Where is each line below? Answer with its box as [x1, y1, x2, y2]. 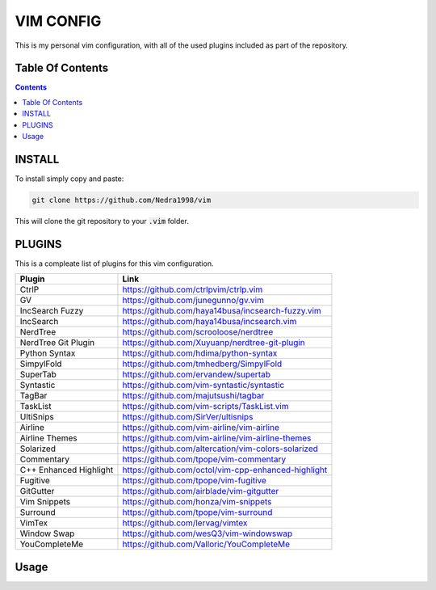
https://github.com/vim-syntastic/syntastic [122, 380, 285, 391]
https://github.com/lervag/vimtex [122, 517, 248, 529]
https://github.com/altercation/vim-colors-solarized [122, 443, 319, 454]
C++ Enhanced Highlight [19, 465, 114, 476]
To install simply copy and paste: [15, 174, 124, 183]
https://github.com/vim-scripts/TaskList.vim [122, 401, 290, 412]
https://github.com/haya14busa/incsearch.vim [122, 316, 297, 327]
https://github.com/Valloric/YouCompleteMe [122, 538, 291, 550]
